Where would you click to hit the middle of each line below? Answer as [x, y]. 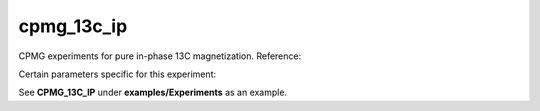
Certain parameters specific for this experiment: [117, 74]
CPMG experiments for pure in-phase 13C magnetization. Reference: [160, 56]
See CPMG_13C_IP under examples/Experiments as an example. [153, 92]
